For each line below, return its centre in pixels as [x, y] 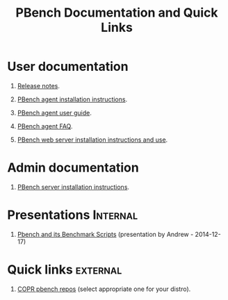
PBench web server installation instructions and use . [92, 140]
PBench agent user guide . [55, 112]
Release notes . [39, 85]
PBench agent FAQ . [45, 126]
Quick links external [65, 269]
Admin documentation [73, 168]
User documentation [68, 67]
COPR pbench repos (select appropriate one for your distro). [104, 289]
